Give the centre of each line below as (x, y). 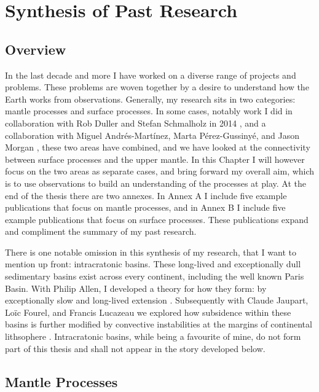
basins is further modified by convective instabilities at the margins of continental (159, 324)
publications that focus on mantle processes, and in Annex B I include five (145, 207)
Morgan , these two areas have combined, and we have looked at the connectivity (158, 147)
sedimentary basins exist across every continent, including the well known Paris (155, 276)
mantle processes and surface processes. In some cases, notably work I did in (149, 111)
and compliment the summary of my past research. (101, 231)
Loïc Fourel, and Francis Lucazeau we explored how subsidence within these (148, 312)
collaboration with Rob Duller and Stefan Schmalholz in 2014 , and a (136, 123)
